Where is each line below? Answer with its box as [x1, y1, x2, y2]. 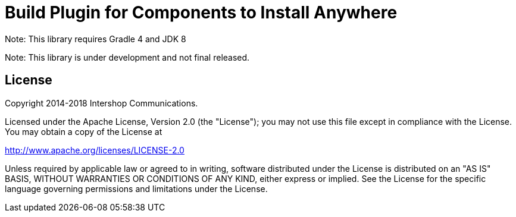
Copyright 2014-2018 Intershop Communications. [5, 98, 198, 108]
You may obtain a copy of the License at [5, 126, 162, 137]
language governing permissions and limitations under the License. [5, 183, 268, 194]
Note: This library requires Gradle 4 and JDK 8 [5, 33, 186, 44]
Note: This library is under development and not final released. [5, 52, 250, 62]
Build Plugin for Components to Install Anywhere [5, 2, 398, 23]
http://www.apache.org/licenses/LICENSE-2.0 [5, 144, 184, 155]
